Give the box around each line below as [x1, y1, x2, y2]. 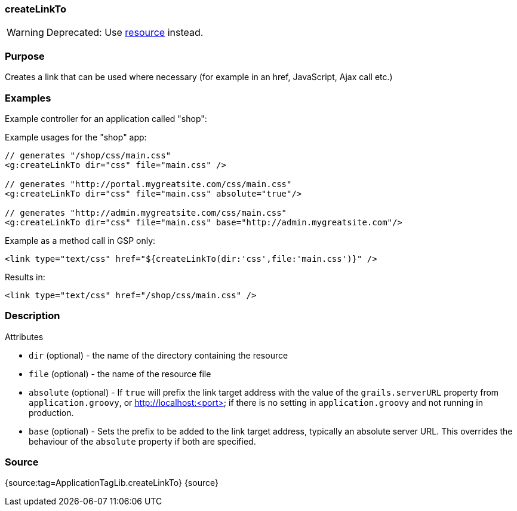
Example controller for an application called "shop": [5, 113, 207, 124]
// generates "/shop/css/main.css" [5, 150, 171, 160]
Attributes [5, 331, 44, 342]
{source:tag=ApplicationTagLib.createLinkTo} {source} [5, 478, 219, 488]
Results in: [5, 271, 45, 282]
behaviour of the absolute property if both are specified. [29, 436, 256, 446]
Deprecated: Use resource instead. [46, 26, 204, 39]
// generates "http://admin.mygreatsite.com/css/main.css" [5, 207, 287, 218]
